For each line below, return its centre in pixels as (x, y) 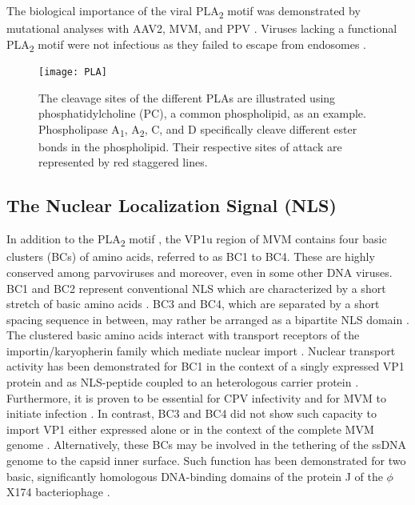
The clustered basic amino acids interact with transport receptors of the (183, 335)
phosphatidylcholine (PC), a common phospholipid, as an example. (202, 113)
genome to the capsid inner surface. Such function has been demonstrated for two (206, 461)
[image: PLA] (73, 72)
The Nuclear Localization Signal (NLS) (172, 205)
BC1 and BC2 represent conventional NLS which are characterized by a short (196, 288)
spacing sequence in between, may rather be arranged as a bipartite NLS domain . (208, 319)
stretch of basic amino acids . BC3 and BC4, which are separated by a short (193, 304)
